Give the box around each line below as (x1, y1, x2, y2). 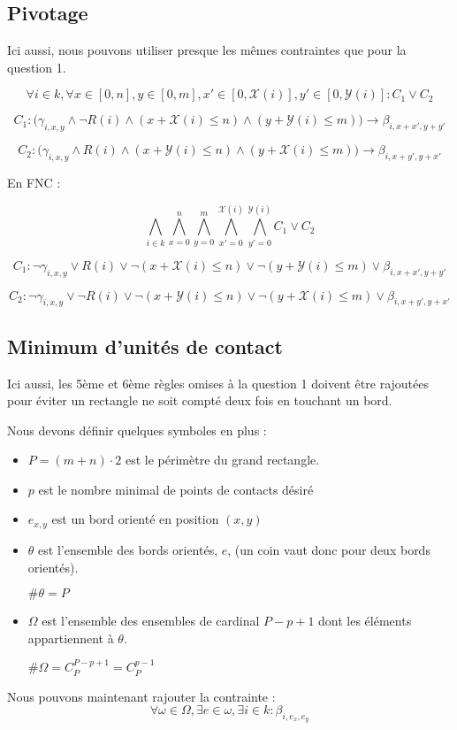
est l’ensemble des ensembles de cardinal (42, 611, 260, 630)
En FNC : (7, 173, 61, 191)
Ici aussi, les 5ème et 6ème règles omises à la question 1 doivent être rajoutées (7, 373, 429, 392)
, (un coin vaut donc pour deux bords (227, 540, 430, 558)
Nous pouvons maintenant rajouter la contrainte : (7, 687, 276, 705)
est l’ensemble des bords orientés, (38, 540, 218, 558)
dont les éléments (318, 611, 412, 630)
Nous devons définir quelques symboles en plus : (7, 420, 267, 439)
